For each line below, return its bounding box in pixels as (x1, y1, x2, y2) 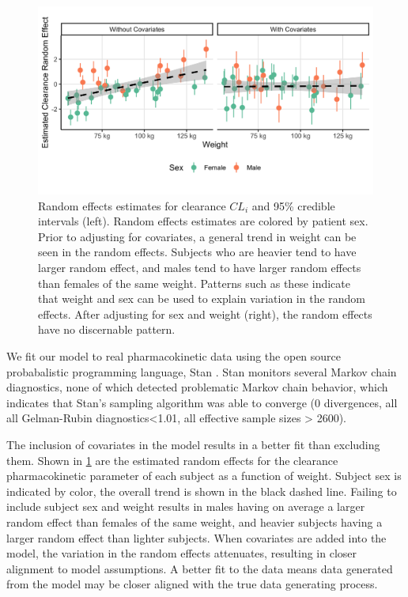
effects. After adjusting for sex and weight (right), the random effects (38, 305, 372, 322)
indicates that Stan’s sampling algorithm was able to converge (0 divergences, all (6, 394, 398, 410)
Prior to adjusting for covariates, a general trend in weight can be (38, 228, 357, 244)
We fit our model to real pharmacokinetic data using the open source (6, 348, 342, 365)
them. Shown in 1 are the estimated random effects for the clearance (6, 452, 338, 468)
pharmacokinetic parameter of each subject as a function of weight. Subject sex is (6, 467, 402, 484)
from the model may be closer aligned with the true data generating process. (6, 576, 378, 592)
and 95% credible (251, 197, 335, 213)
